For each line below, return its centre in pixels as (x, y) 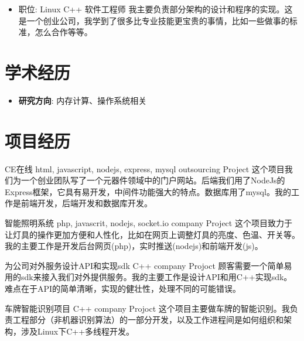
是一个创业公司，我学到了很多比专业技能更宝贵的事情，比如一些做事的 (154, 20)
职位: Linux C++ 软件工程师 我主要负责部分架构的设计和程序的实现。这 (156, 9)
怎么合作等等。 (64, 32)
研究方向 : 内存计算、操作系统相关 (83, 100)
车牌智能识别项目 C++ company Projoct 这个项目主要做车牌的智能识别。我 (147, 308)
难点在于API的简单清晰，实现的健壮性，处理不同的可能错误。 (123, 288)
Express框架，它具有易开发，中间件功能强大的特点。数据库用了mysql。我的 (148, 191)
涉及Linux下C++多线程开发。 (78, 331)
